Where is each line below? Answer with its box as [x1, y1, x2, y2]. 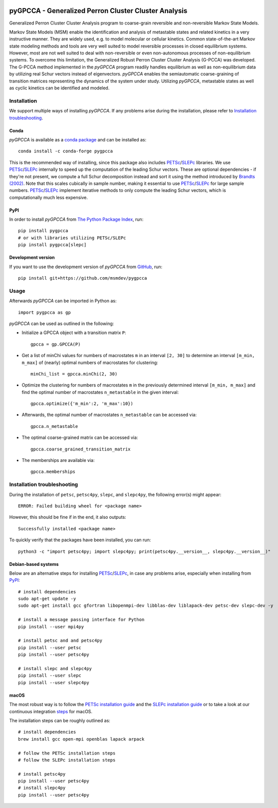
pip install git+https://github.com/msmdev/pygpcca [18, 275, 147, 281]
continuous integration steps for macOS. [9, 708, 92, 714]
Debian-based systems [9, 561, 59, 567]
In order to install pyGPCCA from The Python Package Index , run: [9, 216, 144, 222]
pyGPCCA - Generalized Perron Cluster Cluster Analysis [9, 6, 188, 15]
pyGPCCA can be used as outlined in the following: [9, 320, 114, 327]
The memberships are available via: [21, 457, 95, 463]
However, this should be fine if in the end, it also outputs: [9, 514, 127, 520]
